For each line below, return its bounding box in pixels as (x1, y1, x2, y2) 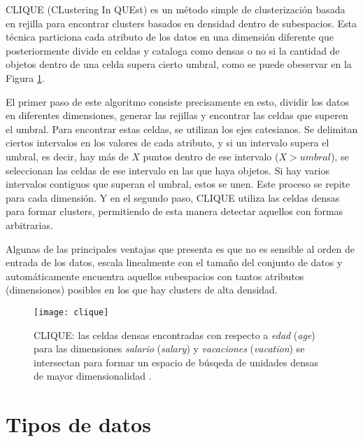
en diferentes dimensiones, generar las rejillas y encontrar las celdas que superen (6, 108, 348, 123)
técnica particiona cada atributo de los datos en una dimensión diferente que (6, 29, 334, 44)
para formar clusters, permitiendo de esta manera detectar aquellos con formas (6, 204, 343, 219)
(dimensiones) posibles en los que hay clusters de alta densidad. (6, 282, 278, 297)
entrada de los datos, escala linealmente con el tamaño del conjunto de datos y (6, 255, 343, 270)
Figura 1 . (6, 70, 45, 85)
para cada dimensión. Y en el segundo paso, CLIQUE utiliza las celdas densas (6, 190, 340, 205)
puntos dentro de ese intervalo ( (143, 149, 279, 163)
